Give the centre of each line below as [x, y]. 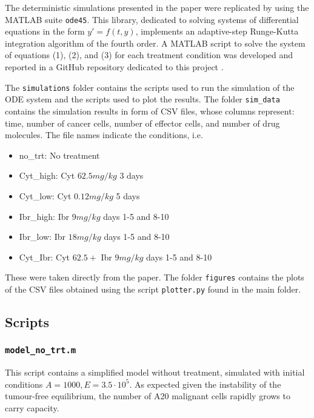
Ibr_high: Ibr [44, 216]
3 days [132, 175]
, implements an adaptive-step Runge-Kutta [217, 31]
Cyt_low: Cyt [45, 195]
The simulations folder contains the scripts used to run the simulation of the [150, 87]
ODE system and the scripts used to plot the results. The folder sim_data [142, 99]
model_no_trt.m [41, 350]
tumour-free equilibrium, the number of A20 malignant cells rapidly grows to [148, 396]
